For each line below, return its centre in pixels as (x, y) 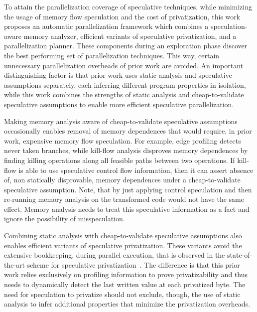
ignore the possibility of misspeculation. (64, 219)
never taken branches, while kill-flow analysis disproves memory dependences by (126, 150)
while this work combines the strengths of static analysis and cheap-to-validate (124, 94)
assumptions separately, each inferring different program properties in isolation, (125, 84)
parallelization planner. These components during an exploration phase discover (126, 46)
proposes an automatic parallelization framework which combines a (106, 26)
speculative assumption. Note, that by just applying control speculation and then (128, 189)
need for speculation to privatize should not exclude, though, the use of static (122, 294)
